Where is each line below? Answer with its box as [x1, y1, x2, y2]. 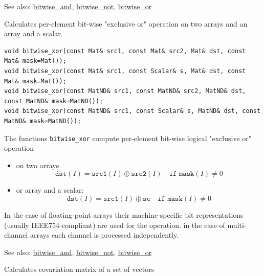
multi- [227, 219, 247, 230]
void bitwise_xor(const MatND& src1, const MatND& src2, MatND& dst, [4, 87, 246, 95]
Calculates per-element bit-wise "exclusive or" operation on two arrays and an [4, 18, 248, 29]
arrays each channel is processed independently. [30, 229, 179, 240]
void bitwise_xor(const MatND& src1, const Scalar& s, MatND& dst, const [4, 107, 261, 115]
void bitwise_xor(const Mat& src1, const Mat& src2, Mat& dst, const [4, 47, 246, 55]
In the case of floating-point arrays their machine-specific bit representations [4, 209, 244, 220]
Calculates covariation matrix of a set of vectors [4, 264, 155, 274]
